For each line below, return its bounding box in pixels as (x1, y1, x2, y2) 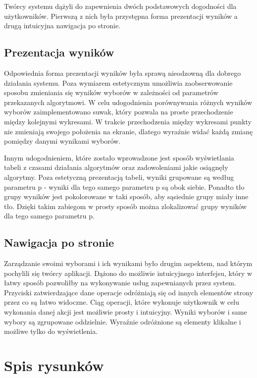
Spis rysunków (4, 355, 104, 376)
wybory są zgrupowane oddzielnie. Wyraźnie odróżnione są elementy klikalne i (4, 316, 241, 326)
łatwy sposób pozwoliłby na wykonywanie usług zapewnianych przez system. (4, 277, 236, 288)
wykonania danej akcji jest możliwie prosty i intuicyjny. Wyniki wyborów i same (4, 307, 247, 317)
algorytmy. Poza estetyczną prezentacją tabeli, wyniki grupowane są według (4, 171, 234, 182)
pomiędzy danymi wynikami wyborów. (4, 136, 121, 146)
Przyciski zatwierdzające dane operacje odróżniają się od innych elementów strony (4, 287, 254, 297)
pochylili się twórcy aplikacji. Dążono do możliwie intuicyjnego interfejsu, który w (4, 268, 252, 278)
